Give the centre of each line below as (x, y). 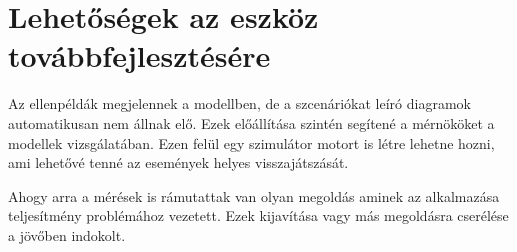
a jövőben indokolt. (67, 234)
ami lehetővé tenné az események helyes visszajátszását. (178, 162)
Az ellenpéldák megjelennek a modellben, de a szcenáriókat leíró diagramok (239, 103)
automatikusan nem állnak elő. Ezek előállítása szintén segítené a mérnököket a (251, 122)
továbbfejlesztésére (139, 55)
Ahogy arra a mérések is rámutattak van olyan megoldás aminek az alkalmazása (254, 195)
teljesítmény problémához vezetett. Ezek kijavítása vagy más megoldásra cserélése (258, 215)
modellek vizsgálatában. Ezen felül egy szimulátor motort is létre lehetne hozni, (251, 142)
